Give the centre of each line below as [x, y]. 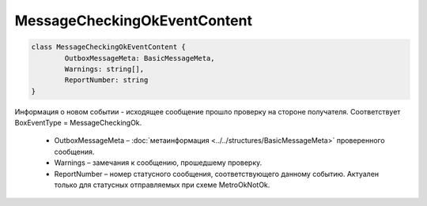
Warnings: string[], [104, 69]
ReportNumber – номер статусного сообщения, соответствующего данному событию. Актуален [217, 174]
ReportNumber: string [106, 80]
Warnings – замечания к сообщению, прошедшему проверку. [158, 163]
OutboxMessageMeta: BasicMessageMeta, [140, 58]
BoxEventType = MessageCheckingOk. [78, 123]
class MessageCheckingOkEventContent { [108, 47]
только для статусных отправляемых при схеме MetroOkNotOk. [162, 185]
